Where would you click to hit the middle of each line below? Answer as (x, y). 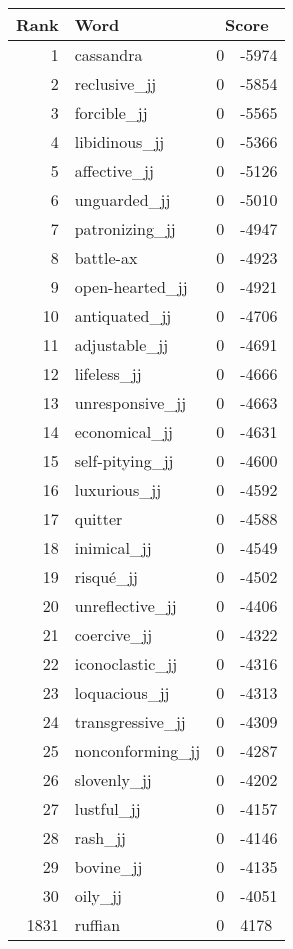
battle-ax (106, 257)
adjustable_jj (121, 344)
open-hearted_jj (131, 286)
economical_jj (123, 431)
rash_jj (100, 837)
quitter (98, 518)
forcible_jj (111, 112)
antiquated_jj (123, 315)
